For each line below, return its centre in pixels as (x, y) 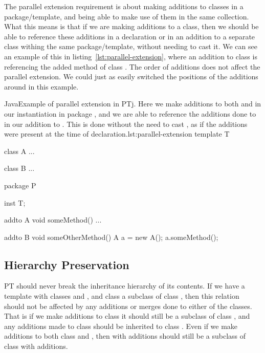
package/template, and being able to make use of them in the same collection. (127, 16)
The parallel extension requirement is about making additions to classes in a (124, 6)
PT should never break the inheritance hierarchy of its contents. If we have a (125, 286)
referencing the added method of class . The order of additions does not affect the (132, 66)
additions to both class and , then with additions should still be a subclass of (125, 336)
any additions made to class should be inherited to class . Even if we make (121, 326)
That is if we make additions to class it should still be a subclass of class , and (127, 316)
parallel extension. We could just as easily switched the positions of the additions (131, 76)
